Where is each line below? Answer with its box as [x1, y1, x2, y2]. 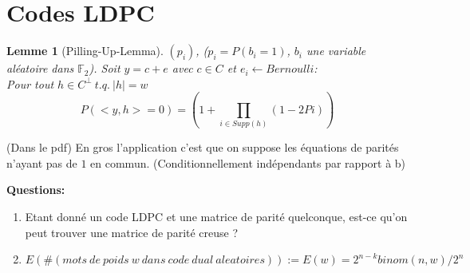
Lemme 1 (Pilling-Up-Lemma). [6, 42, 164, 59]
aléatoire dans [6, 60, 74, 77]
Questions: [6, 181, 65, 198]
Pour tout [6, 75, 54, 92]
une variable [306, 42, 366, 59]
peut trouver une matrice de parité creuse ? [25, 224, 239, 240]
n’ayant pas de [6, 154, 77, 171]
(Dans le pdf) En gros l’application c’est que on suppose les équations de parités [6, 139, 399, 156]
